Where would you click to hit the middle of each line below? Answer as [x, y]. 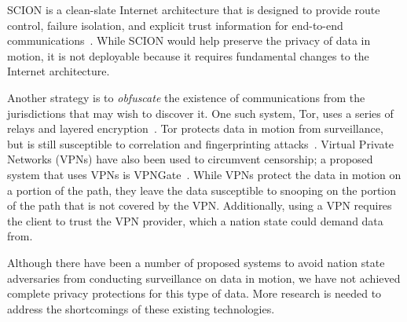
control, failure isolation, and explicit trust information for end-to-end [175, 25]
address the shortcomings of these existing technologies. [141, 308]
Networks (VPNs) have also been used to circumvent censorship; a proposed [190, 159]
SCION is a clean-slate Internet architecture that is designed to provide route [194, 9]
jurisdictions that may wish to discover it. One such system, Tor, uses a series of [200, 113]
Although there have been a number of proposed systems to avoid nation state [196, 262]
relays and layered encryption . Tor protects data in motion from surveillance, [195, 128]
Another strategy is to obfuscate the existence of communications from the [186, 97]
